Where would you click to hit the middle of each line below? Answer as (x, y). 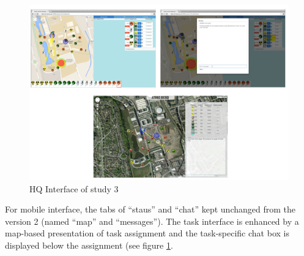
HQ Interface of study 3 (74, 188)
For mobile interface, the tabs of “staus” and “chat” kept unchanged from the (150, 209)
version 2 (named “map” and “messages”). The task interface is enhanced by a (152, 221)
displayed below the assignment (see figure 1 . (89, 245)
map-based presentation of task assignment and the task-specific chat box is (147, 233)
